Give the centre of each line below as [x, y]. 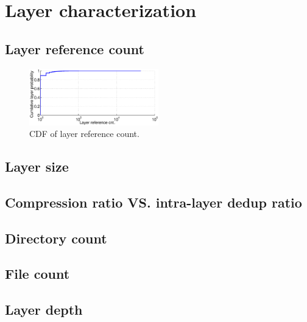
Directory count [56, 238]
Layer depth [44, 310]
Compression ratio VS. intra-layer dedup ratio [153, 202]
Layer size [37, 166]
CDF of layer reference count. [84, 134]
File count [37, 274]
